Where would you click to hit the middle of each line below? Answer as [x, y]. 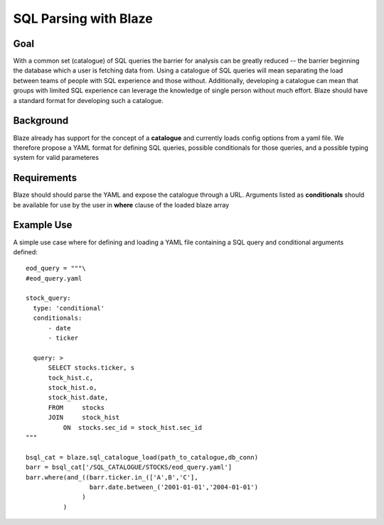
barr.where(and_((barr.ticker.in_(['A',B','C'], [112, 477]
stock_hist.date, [78, 397]
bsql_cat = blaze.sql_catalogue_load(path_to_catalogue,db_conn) [142, 457]
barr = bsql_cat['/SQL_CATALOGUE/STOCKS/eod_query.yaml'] [129, 467]
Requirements [45, 178]
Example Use [43, 225]
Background [41, 121]
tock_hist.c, [71, 378]
